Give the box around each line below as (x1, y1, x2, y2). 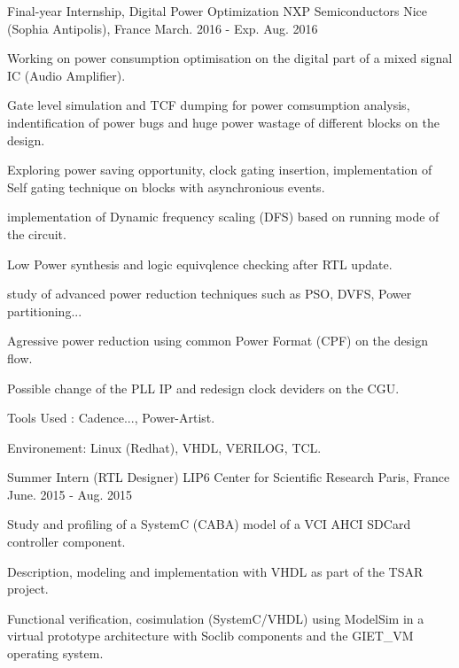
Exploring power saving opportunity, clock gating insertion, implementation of (7, 160, 432, 179)
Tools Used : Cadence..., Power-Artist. (7, 408, 215, 427)
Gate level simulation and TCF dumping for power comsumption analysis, (7, 96, 410, 114)
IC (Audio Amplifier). (7, 66, 126, 84)
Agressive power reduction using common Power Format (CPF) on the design (7, 331, 428, 350)
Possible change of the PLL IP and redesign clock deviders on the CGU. (7, 378, 400, 397)
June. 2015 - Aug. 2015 (7, 485, 132, 503)
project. (7, 579, 49, 598)
